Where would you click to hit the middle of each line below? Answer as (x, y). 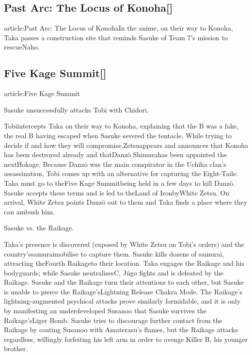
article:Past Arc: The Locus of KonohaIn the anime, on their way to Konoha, (118, 28)
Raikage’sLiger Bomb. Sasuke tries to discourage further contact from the (113, 320)
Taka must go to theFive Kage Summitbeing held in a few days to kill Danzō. (119, 183)
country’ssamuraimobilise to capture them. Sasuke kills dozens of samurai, (114, 253)
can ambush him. (29, 211)
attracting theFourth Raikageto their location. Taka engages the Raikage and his (124, 263)
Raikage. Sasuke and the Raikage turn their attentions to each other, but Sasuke (124, 282)
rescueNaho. (22, 47)
